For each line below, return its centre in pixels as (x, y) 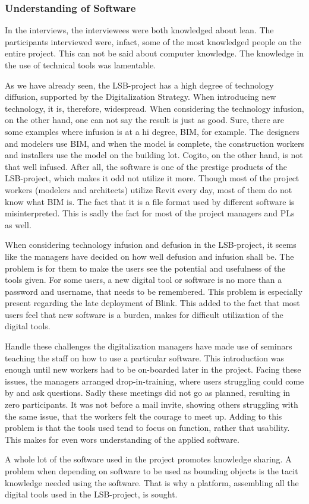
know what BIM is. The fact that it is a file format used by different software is (150, 201)
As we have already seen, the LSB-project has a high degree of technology (139, 85)
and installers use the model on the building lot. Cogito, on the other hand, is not (154, 155)
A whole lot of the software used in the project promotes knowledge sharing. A (148, 459)
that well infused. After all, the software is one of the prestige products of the (146, 166)
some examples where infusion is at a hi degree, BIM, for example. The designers (152, 131)
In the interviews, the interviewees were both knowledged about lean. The (139, 30)
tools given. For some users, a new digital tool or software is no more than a (144, 280)
